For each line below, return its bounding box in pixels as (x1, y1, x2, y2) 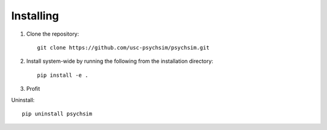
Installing (11, 9, 59, 22)
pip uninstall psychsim (22, 110, 93, 117)
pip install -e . (37, 71, 88, 79)
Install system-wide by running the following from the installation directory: (26, 57, 214, 65)
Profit (26, 85, 41, 93)
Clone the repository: (26, 30, 79, 37)
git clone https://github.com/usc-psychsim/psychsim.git (37, 44, 210, 51)
